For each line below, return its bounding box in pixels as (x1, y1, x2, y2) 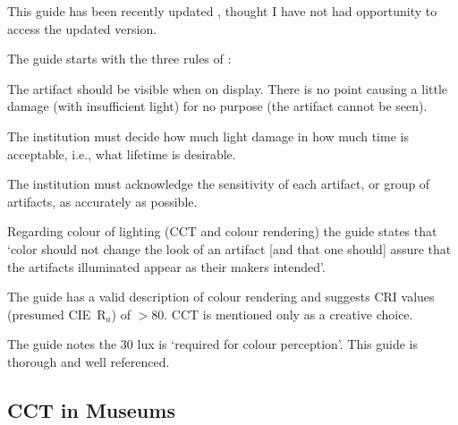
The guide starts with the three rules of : (7, 49, 232, 68)
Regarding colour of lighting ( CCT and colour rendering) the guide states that (7, 222, 437, 241)
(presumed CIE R (7, 304, 106, 323)
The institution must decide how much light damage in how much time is (7, 126, 409, 145)
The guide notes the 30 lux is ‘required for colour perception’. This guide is (7, 335, 419, 353)
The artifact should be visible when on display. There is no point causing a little (7, 79, 448, 98)
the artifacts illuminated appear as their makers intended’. (7, 257, 326, 276)
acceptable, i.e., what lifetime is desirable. (7, 144, 236, 163)
